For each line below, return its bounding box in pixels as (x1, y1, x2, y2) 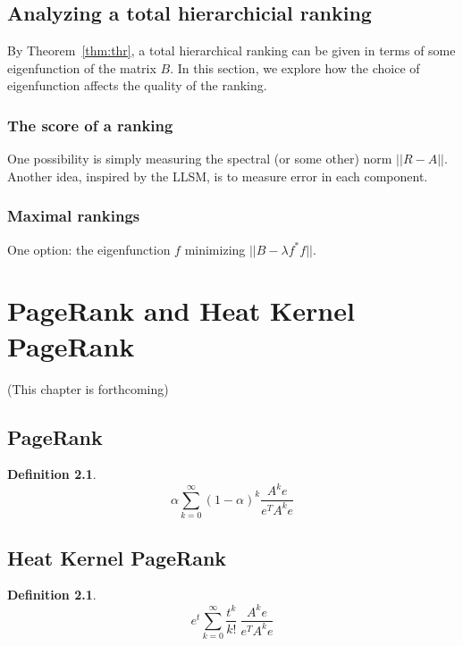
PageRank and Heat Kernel (7, 292, 355, 329)
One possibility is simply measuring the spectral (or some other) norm (7, 149, 392, 168)
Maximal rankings (7, 205, 140, 227)
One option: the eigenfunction (7, 239, 171, 258)
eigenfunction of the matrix (7, 58, 156, 77)
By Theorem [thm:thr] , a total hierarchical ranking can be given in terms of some (7, 41, 456, 60)
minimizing (184, 239, 246, 258)
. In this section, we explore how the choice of (170, 58, 420, 77)
